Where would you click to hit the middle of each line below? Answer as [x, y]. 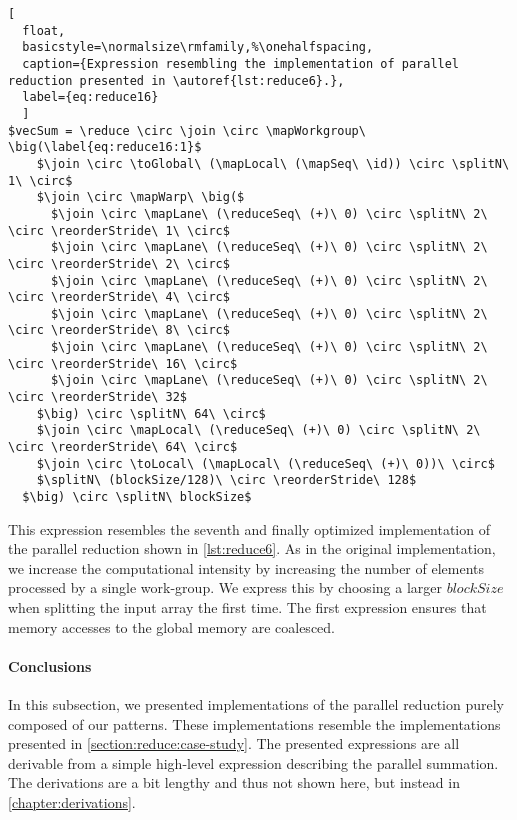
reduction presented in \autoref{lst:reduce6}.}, [176, 80]
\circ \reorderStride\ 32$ [97, 397]
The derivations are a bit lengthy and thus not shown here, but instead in [234, 782]
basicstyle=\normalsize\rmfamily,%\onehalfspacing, [198, 47]
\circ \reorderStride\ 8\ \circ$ [119, 330]
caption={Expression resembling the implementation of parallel [241, 63]
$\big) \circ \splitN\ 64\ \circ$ [151, 413]
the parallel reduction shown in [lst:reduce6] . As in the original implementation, [252, 548]
